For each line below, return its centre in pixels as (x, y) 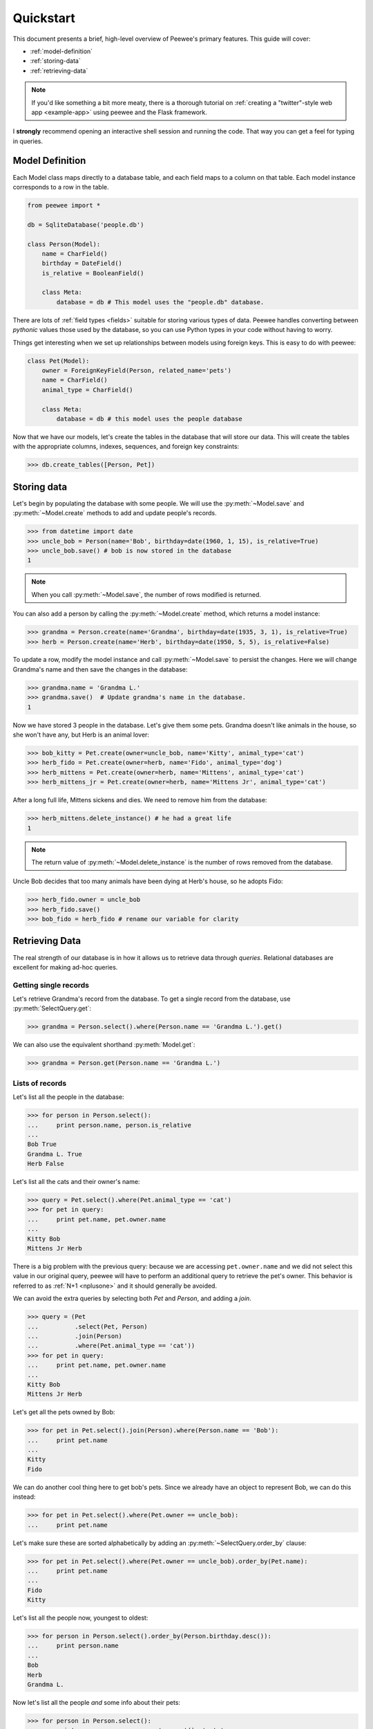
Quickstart (44, 18)
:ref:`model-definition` (61, 51)
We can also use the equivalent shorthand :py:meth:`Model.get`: (104, 1045)
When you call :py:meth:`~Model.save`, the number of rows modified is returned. (146, 594)
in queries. (28, 141)
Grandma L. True (55, 1154)
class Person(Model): (64, 244)
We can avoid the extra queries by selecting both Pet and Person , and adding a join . (132, 1298)
